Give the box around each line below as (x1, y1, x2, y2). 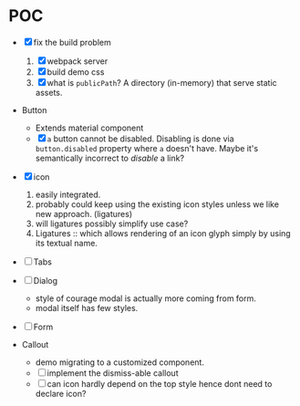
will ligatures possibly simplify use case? (35, 218, 189, 229)
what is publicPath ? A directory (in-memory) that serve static (47, 77, 277, 88)
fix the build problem (33, 36, 111, 47)
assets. (35, 87, 63, 98)
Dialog (33, 275, 58, 286)
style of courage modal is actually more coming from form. (35, 293, 257, 304)
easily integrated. (35, 189, 101, 200)
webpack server (47, 56, 109, 67)
